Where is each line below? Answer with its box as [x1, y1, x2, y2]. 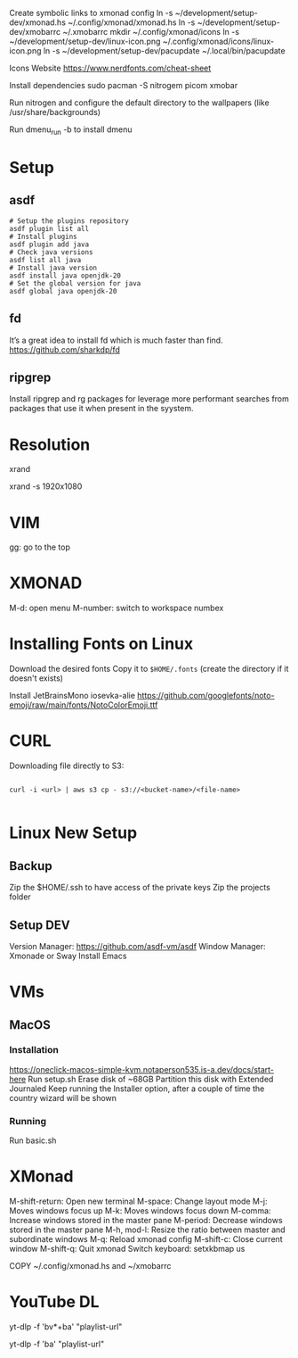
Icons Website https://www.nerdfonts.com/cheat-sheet [9, 62, 212, 73]
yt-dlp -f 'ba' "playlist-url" [9, 1338, 105, 1349]
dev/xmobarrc [9, 27, 60, 37]
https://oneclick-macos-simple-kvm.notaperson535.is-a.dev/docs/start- [9, 1064, 274, 1074]
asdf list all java [9, 255, 82, 264]
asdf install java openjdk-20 [9, 271, 122, 280]
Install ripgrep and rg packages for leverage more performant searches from [9, 393, 289, 404]
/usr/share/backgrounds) [9, 107, 101, 117]
